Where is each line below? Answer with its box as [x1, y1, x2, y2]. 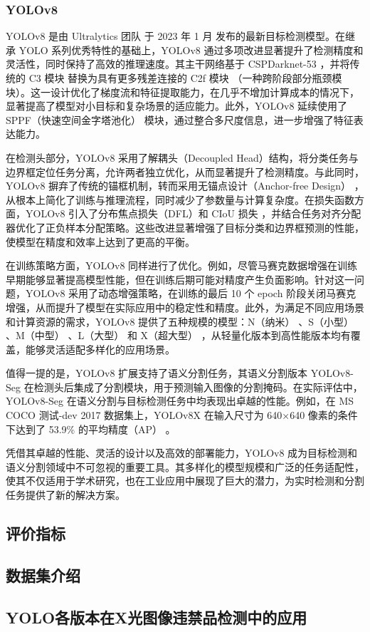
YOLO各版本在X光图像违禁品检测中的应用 [6, 606, 307, 628]
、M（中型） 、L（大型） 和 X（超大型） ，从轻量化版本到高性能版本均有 [6, 328, 351, 343]
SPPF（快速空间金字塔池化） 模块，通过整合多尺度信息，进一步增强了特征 [6, 112, 354, 127]
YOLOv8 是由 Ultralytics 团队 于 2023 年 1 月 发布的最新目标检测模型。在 [6, 29, 346, 43]
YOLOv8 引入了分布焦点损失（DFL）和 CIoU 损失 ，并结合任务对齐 [25, 206, 342, 221]
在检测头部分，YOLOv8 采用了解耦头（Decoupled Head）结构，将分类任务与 [6, 150, 359, 165]
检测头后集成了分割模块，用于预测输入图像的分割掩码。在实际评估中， [33, 379, 363, 394]
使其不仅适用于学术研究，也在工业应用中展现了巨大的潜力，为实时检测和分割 [6, 473, 364, 488]
